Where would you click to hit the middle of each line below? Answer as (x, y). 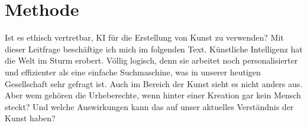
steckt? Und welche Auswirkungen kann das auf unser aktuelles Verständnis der (149, 106)
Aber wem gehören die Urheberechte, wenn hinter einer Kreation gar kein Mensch (153, 95)
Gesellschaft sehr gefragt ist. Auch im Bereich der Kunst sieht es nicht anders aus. (154, 83)
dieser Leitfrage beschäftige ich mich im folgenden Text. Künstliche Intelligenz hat (154, 49)
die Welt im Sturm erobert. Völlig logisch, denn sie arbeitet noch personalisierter (151, 60)
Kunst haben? (30, 118)
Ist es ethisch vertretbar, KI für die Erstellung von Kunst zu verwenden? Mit (144, 37)
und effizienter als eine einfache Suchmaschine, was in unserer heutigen (133, 72)
